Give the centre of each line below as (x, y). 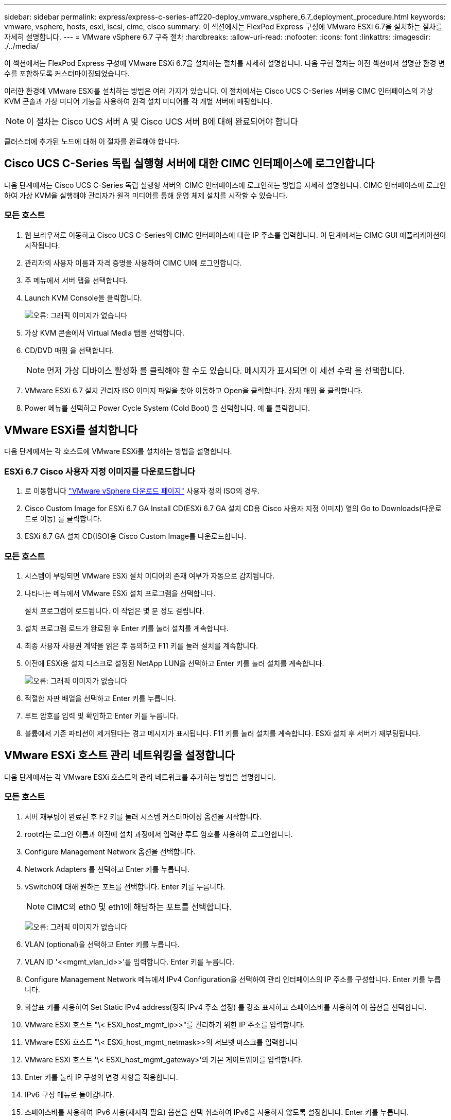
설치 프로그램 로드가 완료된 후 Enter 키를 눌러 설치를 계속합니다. (127, 628)
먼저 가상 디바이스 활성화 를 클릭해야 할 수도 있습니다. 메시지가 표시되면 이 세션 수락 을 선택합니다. (226, 370)
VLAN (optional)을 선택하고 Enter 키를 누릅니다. (102, 944)
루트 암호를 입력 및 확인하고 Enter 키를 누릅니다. (101, 715)
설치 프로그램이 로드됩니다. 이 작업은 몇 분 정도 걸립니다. (115, 610)
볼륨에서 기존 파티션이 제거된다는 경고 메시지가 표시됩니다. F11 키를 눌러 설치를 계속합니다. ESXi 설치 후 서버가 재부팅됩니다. (223, 733)
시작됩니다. (42, 245)
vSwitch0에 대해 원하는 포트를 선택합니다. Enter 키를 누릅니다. (125, 886)
